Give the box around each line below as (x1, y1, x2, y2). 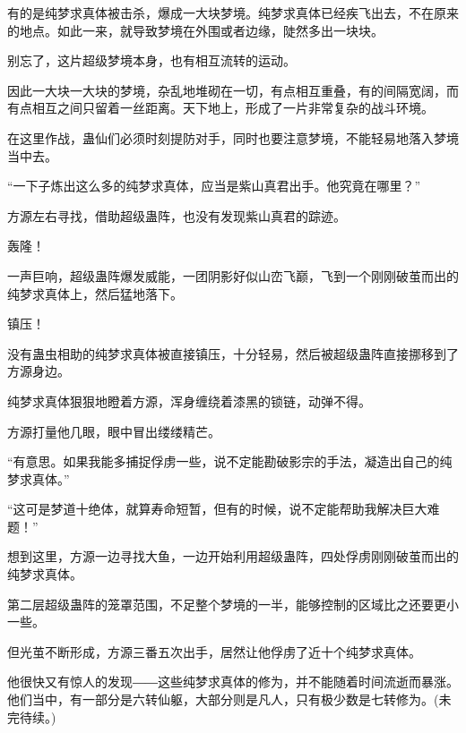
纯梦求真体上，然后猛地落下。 (7, 284, 183, 303)
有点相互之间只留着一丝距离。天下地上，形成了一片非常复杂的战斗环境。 (7, 98, 434, 117)
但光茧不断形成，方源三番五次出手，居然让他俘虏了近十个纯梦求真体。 (7, 642, 421, 661)
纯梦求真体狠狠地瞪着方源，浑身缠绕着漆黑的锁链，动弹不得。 (7, 391, 371, 410)
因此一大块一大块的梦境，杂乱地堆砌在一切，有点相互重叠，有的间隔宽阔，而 (7, 81, 459, 99)
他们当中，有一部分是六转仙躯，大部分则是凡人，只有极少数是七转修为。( (7, 690, 439, 709)
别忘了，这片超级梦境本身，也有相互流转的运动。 (7, 51, 296, 70)
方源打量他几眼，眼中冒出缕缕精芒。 (7, 422, 220, 440)
